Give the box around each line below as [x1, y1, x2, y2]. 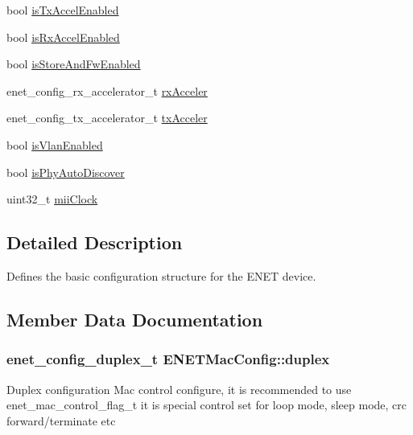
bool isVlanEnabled [6, 136, 103, 153]
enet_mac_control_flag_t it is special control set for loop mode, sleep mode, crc [6, 396, 407, 413]
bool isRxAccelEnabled [6, 28, 120, 45]
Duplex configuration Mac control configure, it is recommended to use [6, 380, 352, 397]
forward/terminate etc [6, 412, 116, 429]
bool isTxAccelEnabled [6, 2, 119, 18]
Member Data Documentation [6, 306, 263, 331]
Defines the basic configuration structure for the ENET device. [6, 267, 316, 284]
